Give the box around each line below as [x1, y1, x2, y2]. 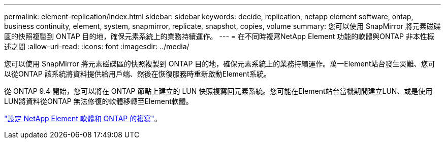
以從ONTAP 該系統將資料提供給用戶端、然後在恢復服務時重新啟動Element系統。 [4, 69, 271, 78]
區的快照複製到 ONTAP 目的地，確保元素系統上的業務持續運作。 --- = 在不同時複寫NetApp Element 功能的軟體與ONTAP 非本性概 [4, 32, 434, 41]
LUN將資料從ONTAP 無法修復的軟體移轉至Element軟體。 [4, 97, 193, 105]
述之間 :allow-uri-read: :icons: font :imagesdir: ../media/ [4, 42, 189, 51]
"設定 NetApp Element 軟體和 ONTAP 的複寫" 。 [4, 114, 162, 123]
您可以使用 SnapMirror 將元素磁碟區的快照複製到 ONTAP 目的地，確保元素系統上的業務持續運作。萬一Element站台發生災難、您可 [4, 59, 435, 68]
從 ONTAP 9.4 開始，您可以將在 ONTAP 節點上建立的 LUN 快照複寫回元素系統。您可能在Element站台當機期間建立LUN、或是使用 [4, 87, 433, 95]
